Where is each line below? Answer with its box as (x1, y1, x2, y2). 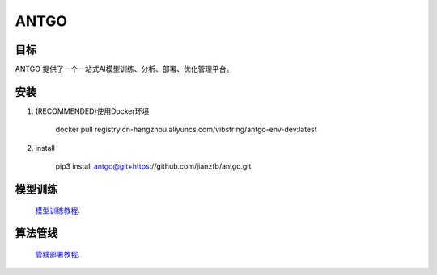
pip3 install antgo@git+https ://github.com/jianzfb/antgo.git (55, 161, 252, 171)
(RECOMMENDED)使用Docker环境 (35, 106, 150, 116)
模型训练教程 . (35, 206, 81, 215)
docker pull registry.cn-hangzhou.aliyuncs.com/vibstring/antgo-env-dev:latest (55, 125, 317, 135)
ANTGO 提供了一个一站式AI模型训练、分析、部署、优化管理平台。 (15, 65, 234, 74)
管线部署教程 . (35, 249, 81, 259)
